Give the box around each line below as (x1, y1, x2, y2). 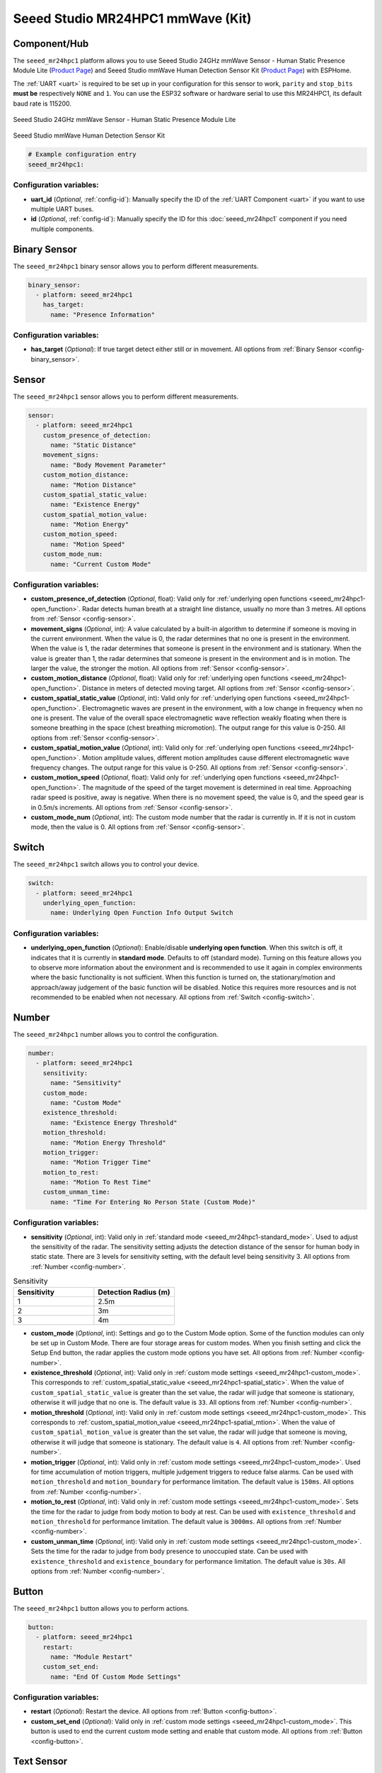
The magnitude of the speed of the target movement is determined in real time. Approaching (81, 783, 352, 791)
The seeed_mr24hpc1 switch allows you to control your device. (13, 860, 199, 869)
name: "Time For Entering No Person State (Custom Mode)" (50, 1198, 256, 1206)
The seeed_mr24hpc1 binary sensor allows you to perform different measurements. (13, 262, 259, 270)
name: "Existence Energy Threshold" (50, 1118, 178, 1127)
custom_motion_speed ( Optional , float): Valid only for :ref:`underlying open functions (30, 773, 282, 782)
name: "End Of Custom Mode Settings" (50, 1672, 182, 1681)
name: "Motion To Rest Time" (50, 1178, 151, 1186)
